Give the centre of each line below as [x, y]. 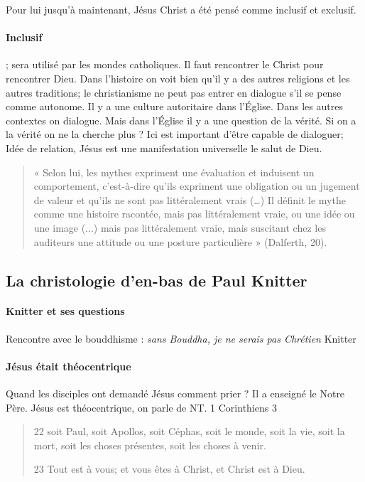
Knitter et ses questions [65, 311]
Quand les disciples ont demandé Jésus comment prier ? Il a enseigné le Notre [175, 393]
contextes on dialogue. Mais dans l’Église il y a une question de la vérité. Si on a [181, 120]
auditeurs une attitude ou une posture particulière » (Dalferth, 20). [180, 241]
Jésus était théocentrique [69, 366]
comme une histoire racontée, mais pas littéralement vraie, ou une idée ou [194, 214]
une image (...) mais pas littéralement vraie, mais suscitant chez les [180, 227]
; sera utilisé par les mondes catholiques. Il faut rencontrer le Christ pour [165, 64]
